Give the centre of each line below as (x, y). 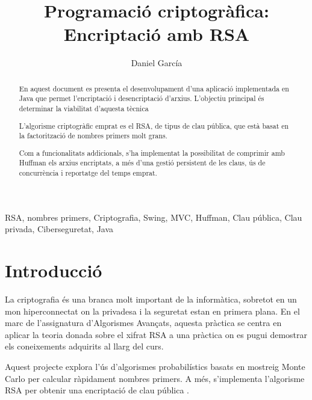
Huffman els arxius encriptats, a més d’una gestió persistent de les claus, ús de (142, 163)
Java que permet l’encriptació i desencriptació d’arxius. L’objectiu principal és (142, 98)
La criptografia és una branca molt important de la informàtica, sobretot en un (151, 299)
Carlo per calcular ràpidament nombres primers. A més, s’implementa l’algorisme (155, 378)
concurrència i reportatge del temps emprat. (88, 173)
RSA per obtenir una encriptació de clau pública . (97, 390)
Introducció (54, 270)
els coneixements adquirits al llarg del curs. (84, 346)
